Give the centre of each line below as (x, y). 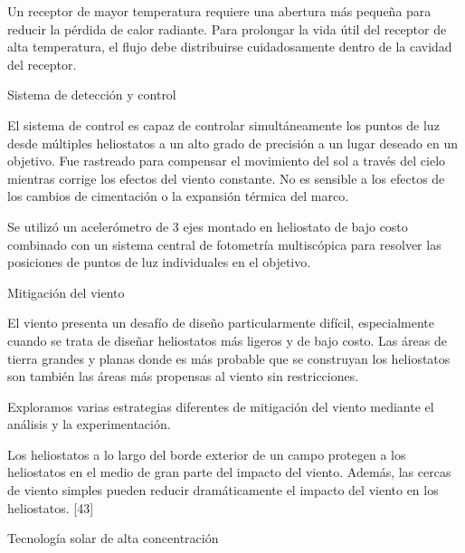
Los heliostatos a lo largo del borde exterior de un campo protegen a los (207, 454)
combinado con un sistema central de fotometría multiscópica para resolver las (224, 244)
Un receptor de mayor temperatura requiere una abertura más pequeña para (219, 11)
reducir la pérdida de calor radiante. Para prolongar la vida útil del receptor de (227, 29)
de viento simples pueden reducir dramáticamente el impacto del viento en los (223, 490)
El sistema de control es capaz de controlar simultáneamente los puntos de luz (223, 124)
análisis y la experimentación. (89, 424)
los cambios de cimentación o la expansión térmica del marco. (178, 196)
